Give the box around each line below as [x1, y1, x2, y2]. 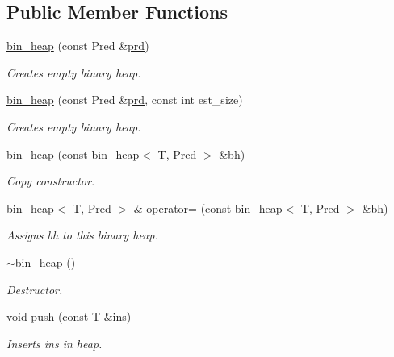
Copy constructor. [6, 172, 95, 189]
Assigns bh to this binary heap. [6, 226, 158, 243]
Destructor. [6, 280, 63, 297]
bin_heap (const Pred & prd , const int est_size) [6, 91, 243, 108]
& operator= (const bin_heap [133, 199, 283, 216]
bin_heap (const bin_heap [6, 145, 140, 162]
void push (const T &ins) [6, 308, 132, 325]
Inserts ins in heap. [6, 334, 103, 351]
